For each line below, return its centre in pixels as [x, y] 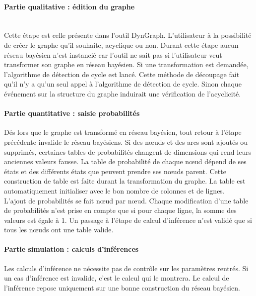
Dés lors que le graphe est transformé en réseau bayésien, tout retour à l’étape [123, 132]
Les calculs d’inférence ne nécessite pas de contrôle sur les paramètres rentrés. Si [126, 268]
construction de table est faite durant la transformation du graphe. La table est [125, 181]
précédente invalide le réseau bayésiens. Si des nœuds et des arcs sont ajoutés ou [126, 142]
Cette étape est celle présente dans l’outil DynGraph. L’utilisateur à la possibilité [128, 35]
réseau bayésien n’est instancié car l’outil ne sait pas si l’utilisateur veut [113, 54]
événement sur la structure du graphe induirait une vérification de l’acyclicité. [123, 93]
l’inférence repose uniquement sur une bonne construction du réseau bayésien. [122, 287]
